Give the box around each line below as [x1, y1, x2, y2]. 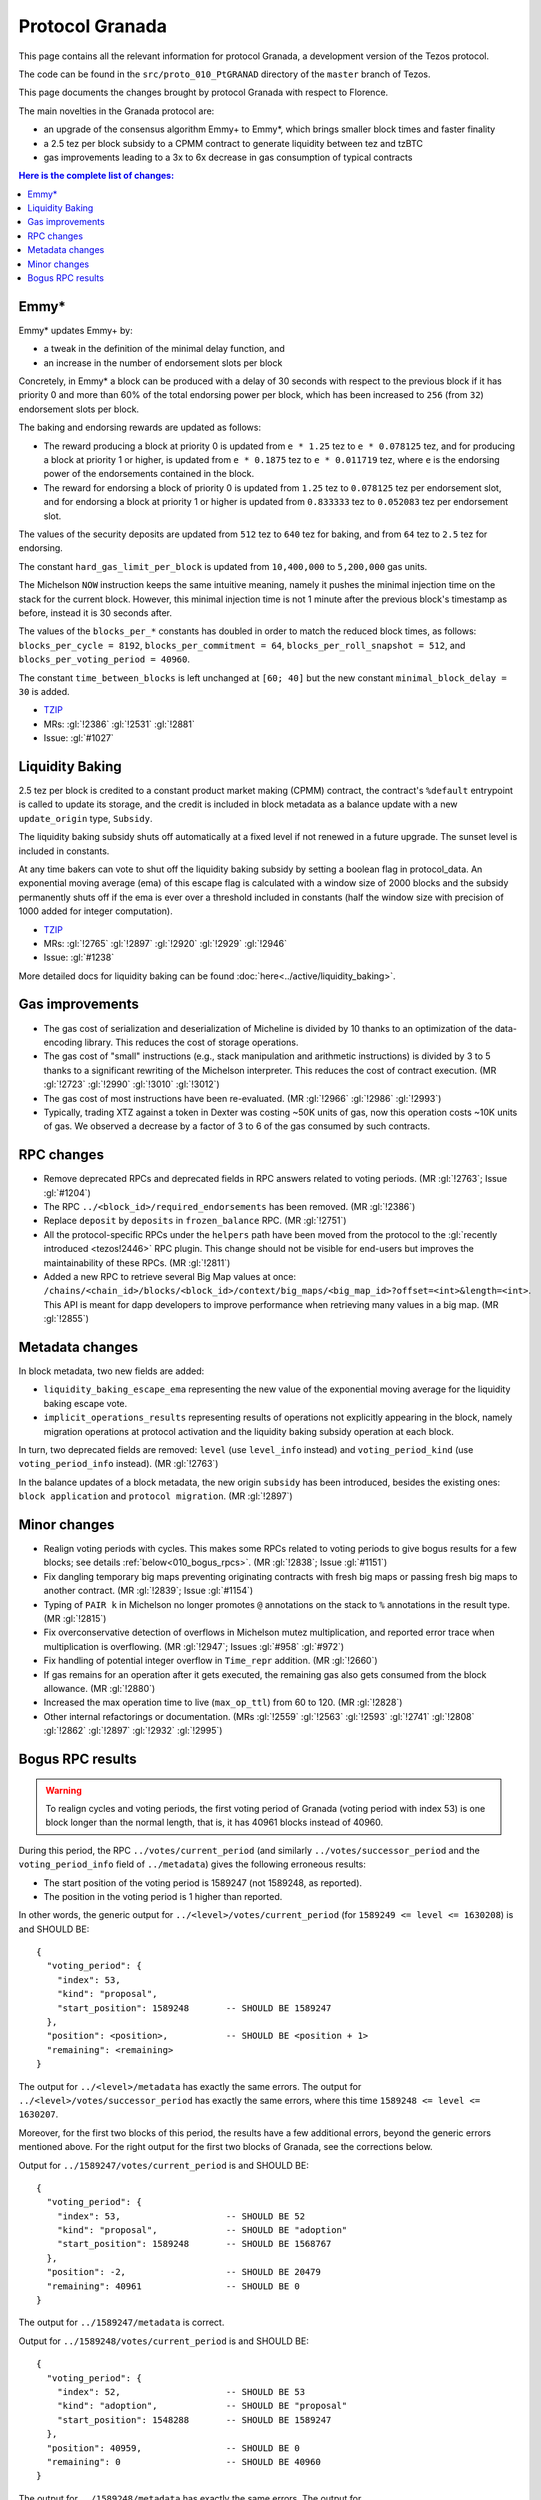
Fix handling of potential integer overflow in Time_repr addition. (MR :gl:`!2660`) [43, 1655, 379, 1667]
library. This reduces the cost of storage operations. [84, 1036, 299, 1048]
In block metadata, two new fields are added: [18, 1365, 205, 1377]
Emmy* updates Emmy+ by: [18, 324, 134, 336]
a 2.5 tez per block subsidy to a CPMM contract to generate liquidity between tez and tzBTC [43, 137, 424, 149]
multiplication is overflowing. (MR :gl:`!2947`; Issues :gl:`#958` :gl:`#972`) [43, 1640, 345, 1652]
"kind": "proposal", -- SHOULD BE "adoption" [56, 2225, 348, 2236]
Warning [45, 1784, 82, 1796]
